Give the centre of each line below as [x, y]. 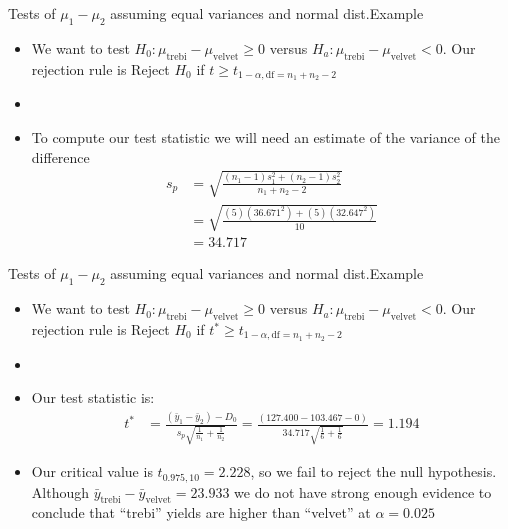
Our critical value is [92, 471]
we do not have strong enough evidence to [363, 491]
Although [60, 491]
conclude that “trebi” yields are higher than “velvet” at [201, 512]
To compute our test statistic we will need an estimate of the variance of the [265, 137]
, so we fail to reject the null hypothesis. [373, 471]
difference [60, 156]
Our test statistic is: [93, 397]
